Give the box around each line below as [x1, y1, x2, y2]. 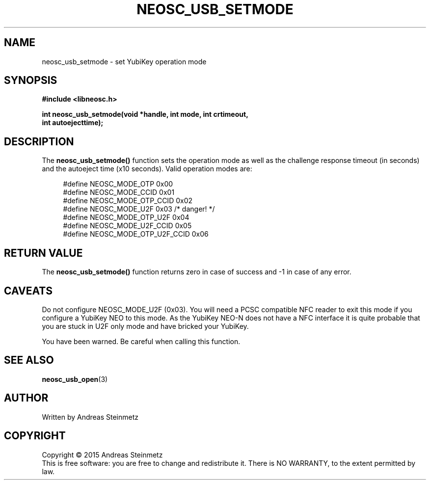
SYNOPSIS [4, 74, 57, 87]
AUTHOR [4, 392, 49, 404]
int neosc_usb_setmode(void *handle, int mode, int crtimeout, [42, 110, 248, 119]
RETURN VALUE [4, 246, 83, 259]
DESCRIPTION [4, 135, 74, 148]
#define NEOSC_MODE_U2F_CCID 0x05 [63, 221, 192, 230]
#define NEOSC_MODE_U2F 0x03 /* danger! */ [63, 205, 215, 214]
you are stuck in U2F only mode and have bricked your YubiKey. [42, 322, 249, 330]
